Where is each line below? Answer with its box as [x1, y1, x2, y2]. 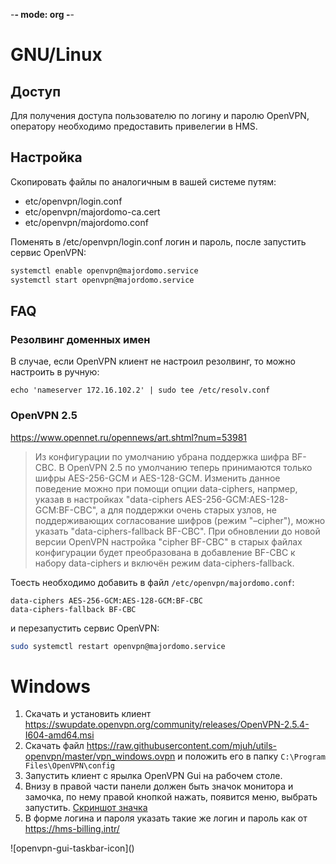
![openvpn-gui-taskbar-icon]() [10, 842, 135, 854]
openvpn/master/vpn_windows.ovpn [24, 750, 176, 763]
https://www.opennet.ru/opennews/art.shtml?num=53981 [10, 431, 248, 443]
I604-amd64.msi [24, 729, 95, 741]
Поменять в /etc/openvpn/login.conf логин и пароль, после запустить [10, 235, 307, 248]
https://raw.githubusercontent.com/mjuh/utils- [86, 740, 278, 752]
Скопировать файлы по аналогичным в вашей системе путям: [10, 175, 277, 188]
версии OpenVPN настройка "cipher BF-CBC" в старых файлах [34, 535, 303, 548]
